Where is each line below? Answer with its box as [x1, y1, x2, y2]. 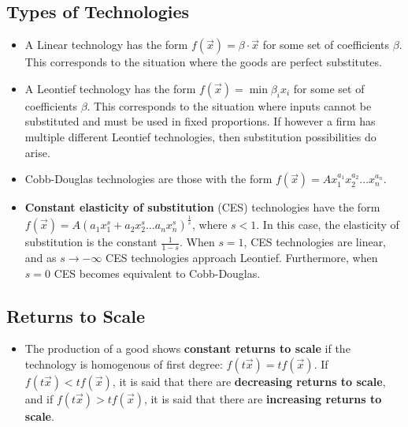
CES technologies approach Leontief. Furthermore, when [106, 249, 378, 265]
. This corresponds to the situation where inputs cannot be [87, 97, 372, 114]
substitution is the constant [24, 234, 158, 250]
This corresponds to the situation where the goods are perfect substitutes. [24, 54, 382, 70]
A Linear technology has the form [24, 36, 188, 53]
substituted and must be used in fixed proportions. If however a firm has [24, 113, 376, 129]
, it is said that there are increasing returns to [143, 390, 382, 406]
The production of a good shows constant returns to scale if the [24, 340, 351, 357]
